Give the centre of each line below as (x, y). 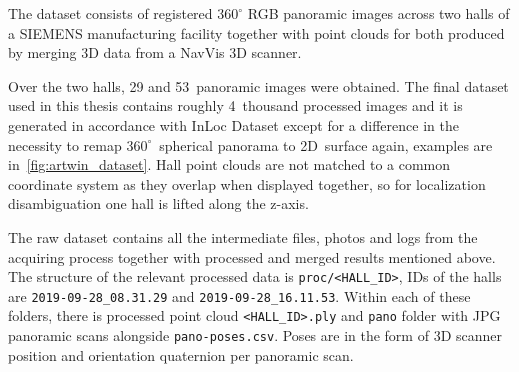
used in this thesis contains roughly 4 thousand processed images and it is (235, 105)
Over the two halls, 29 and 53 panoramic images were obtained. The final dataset (258, 85)
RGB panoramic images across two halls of (378, 13)
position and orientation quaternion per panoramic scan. (181, 354)
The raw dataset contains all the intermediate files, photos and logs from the (243, 236)
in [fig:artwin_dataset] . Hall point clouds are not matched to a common (229, 164)
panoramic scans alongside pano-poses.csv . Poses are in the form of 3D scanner (255, 335)
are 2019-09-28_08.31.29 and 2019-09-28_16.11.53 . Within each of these (239, 295)
